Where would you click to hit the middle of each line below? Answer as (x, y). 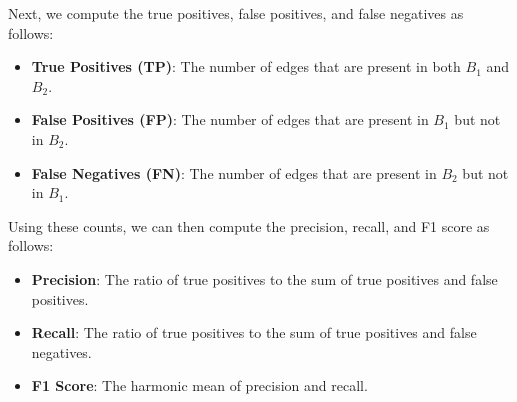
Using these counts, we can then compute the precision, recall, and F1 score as (249, 225)
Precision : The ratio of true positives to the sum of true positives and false (264, 278)
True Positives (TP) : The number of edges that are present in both (246, 66)
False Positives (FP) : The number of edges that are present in (230, 119)
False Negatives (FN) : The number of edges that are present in (234, 172)
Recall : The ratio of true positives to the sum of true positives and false (254, 332)
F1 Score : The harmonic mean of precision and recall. (199, 385)
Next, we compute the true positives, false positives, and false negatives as (236, 13)
